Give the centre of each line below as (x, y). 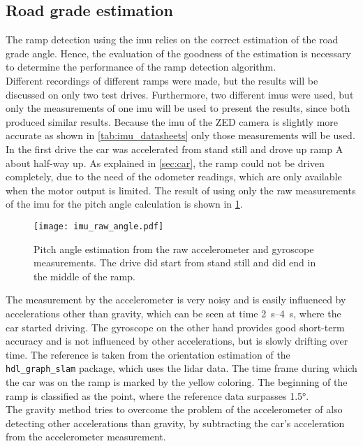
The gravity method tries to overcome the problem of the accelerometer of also (174, 409)
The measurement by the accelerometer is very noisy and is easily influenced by (176, 300)
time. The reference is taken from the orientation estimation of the (148, 354)
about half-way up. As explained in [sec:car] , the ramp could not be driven (165, 163)
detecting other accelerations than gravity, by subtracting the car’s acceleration (175, 423)
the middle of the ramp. (84, 276)
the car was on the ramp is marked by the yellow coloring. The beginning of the (177, 381)
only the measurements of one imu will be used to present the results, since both (178, 108)
